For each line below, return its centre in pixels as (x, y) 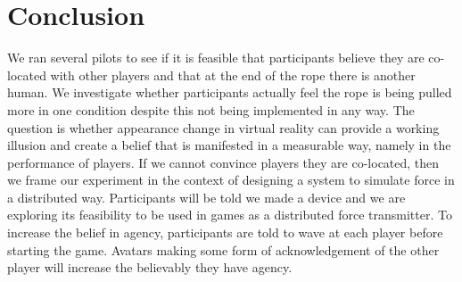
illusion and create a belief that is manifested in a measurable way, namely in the (229, 145)
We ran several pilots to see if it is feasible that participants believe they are (216, 58)
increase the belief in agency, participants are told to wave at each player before (225, 232)
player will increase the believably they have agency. (150, 267)
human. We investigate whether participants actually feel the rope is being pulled (230, 92)
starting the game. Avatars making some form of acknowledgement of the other (223, 249)
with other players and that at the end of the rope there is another (233, 75)
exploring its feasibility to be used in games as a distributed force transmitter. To (230, 215)
